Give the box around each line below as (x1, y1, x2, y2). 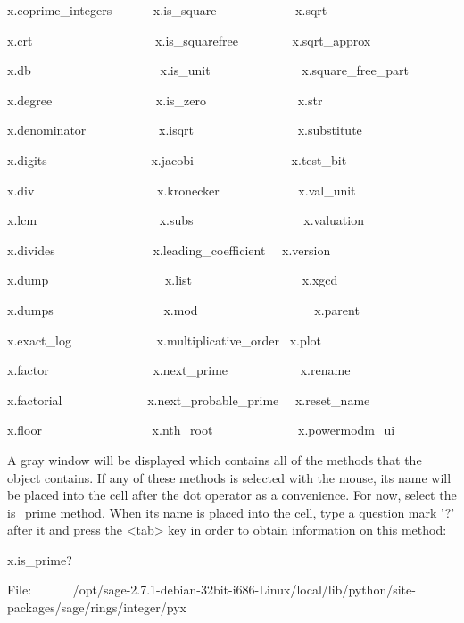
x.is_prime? (7, 550, 72, 569)
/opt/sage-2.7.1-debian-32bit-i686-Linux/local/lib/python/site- (72, 580, 416, 599)
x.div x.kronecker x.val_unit (7, 180, 356, 199)
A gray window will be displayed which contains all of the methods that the (7, 450, 422, 469)
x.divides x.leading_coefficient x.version (7, 240, 331, 259)
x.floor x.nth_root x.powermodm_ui (7, 420, 395, 439)
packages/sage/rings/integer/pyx (7, 598, 186, 617)
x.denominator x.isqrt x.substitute (7, 120, 362, 139)
